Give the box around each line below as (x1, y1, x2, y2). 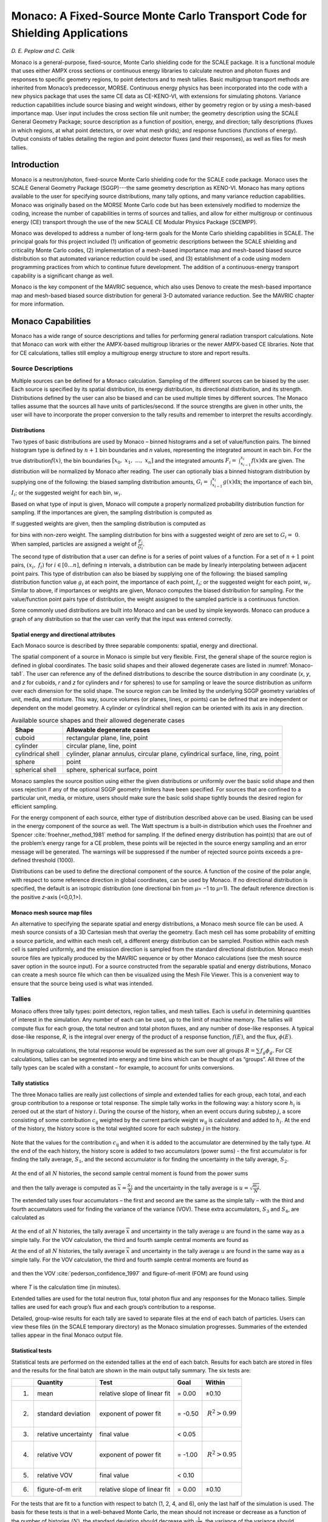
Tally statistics (11, 1079, 49, 1087)
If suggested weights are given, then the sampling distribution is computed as (11, 520, 206, 527)
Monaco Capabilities (11, 316, 91, 326)
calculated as (11, 1214, 45, 1221)
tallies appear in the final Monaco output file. (11, 1331, 123, 1339)
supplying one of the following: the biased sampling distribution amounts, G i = (11, 478, 208, 487)
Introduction (11, 160, 60, 170)
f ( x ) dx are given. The (251, 457, 305, 464)
